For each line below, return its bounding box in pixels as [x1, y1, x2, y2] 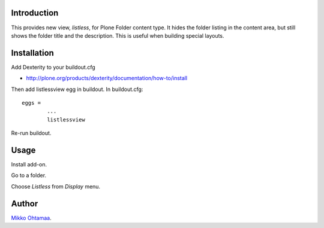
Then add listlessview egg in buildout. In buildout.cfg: [11, 86, 143, 93]
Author [11, 198, 38, 209]
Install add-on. [11, 161, 47, 168]
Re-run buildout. [11, 129, 52, 137]
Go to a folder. [11, 172, 47, 179]
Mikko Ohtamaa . [11, 214, 52, 221]
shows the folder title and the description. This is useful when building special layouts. [11, 32, 224, 39]
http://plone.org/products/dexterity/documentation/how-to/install [26, 75, 188, 82]
